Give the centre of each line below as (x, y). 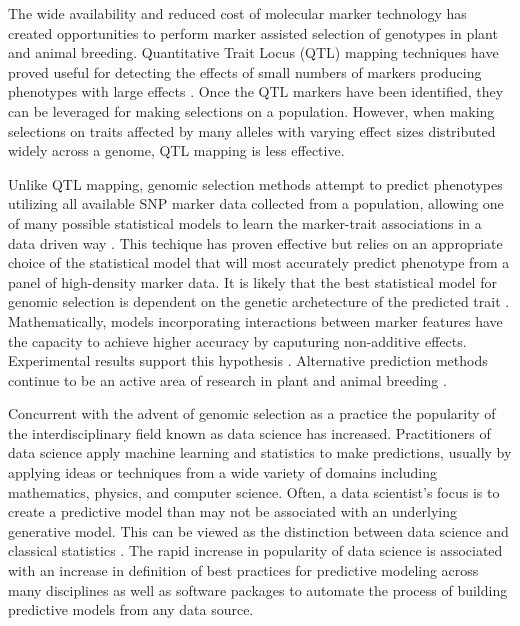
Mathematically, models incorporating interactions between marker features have (255, 320)
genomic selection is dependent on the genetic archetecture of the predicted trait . (259, 301)
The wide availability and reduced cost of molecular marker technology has (237, 13)
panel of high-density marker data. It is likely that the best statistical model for (252, 281)
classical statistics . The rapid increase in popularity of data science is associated (255, 550)
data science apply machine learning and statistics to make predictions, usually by (260, 452)
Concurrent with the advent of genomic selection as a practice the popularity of (252, 413)
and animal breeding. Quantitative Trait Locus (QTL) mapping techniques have (253, 52)
